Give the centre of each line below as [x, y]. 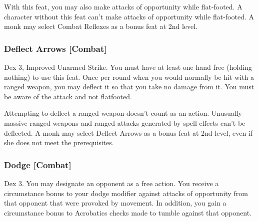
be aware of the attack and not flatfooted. [68, 96]
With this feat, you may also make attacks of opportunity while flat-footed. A [123, 6]
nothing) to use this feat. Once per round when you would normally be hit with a [129, 77]
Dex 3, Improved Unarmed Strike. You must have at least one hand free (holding [128, 67]
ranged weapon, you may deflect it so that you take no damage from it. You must [129, 87]
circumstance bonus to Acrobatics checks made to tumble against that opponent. [128, 212]
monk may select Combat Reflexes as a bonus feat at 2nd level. [101, 26]
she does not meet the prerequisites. [59, 142]
